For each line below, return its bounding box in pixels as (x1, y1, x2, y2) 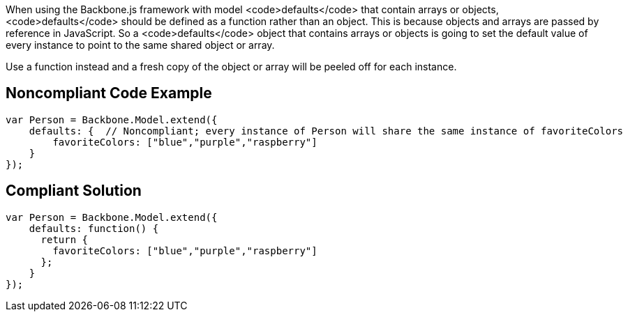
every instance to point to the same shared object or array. (6, 39, 275, 51)
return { (40, 233, 89, 245)
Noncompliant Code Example (6, 84, 212, 102)
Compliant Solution (6, 182, 142, 200)
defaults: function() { (29, 222, 159, 234)
